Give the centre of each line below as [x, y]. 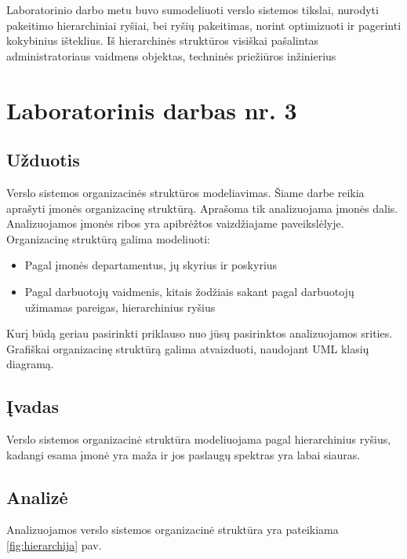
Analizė [37, 497]
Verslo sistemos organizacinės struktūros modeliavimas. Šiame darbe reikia [185, 192]
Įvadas [33, 406]
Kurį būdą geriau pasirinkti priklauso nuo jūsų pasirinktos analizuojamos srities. [200, 333]
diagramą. [30, 364]
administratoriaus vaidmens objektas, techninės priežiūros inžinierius [171, 55]
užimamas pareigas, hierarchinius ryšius [120, 307]
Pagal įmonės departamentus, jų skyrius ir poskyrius [151, 265]
